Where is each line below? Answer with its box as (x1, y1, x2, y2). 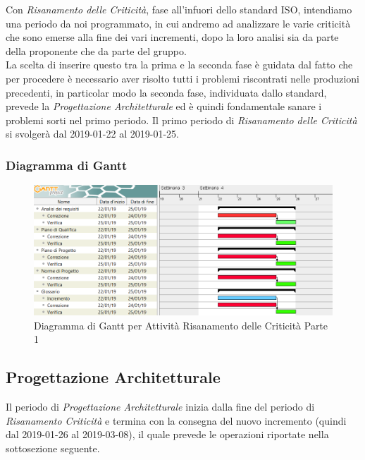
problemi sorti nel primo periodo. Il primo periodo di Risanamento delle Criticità (6, 112, 357, 127)
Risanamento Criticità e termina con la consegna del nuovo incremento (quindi (6, 413, 347, 428)
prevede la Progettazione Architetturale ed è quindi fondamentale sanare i (6, 99, 322, 114)
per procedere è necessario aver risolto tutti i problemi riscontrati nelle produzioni (6, 71, 359, 85)
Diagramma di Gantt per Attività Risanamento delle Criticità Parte (34, 317, 328, 332)
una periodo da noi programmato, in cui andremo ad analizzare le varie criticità (6, 16, 351, 30)
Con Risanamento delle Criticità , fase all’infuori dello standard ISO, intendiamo (6, 2, 352, 16)
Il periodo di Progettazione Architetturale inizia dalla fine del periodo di (6, 399, 315, 413)
